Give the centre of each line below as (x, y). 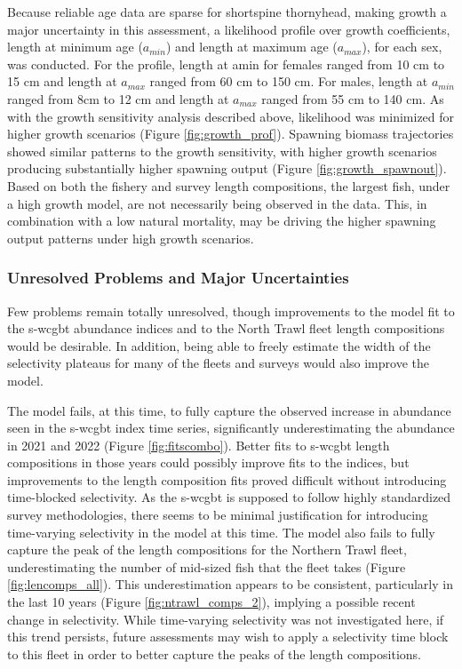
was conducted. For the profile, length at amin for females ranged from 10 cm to (226, 64)
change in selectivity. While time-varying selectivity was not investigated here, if (226, 619)
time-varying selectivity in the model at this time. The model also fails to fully (221, 532)
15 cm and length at (62, 81)
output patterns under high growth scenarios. (131, 238)
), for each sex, (402, 47)
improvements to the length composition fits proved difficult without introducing (227, 479)
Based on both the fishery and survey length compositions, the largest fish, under (229, 185)
